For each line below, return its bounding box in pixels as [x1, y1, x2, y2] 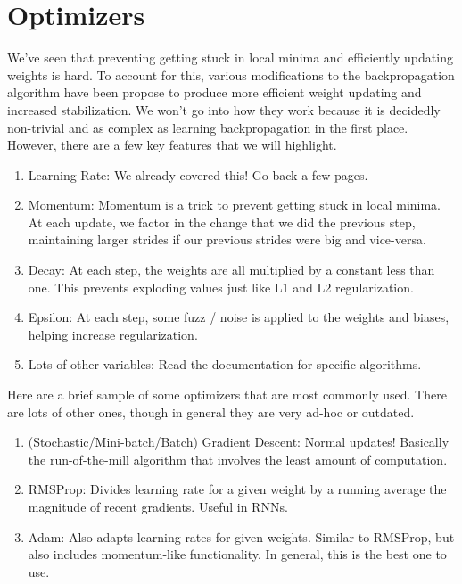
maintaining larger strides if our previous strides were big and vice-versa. [28, 230, 426, 249]
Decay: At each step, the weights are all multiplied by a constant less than [28, 260, 435, 279]
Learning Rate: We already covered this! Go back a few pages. [28, 165, 368, 184]
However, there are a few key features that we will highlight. [7, 136, 337, 154]
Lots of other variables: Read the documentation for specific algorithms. [28, 355, 422, 374]
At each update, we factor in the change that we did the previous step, [28, 212, 416, 231]
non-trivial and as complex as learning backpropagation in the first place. [7, 118, 408, 136]
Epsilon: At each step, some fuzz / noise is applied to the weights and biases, [28, 308, 450, 326]
